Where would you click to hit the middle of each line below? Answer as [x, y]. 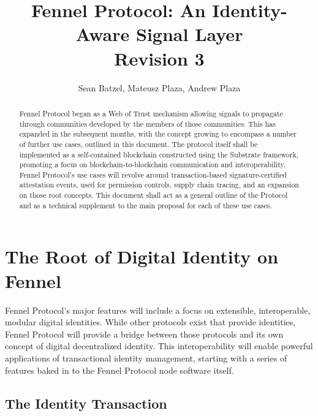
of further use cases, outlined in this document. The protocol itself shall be [138, 144]
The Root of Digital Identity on [142, 256]
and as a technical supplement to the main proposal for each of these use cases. [146, 205]
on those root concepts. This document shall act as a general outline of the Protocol [153, 195]
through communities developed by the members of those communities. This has [147, 123]
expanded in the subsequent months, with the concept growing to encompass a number [158, 134]
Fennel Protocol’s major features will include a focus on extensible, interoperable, [158, 310]
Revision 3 [159, 58]
